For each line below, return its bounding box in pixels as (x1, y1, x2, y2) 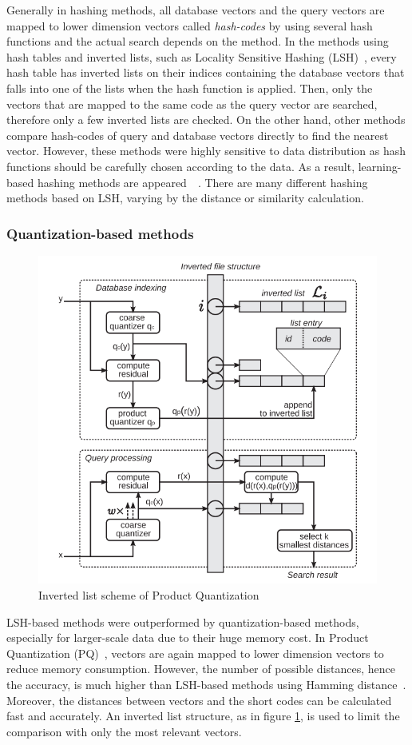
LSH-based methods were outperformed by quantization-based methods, (6, 613, 359, 630)
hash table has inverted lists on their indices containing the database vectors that (6, 64, 405, 81)
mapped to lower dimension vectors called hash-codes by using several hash (6, 17, 373, 34)
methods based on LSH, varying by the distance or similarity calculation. (6, 189, 364, 206)
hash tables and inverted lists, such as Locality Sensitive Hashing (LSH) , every (6, 48, 397, 65)
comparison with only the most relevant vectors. (6, 723, 242, 739)
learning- (358, 157, 402, 174)
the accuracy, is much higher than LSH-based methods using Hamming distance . (6, 675, 406, 692)
